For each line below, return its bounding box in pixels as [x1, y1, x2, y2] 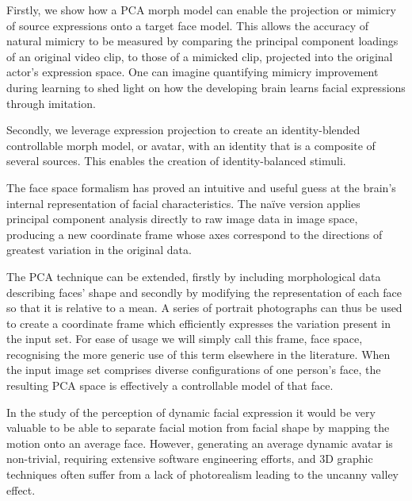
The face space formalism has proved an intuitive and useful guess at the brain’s [6, 179, 396, 195]
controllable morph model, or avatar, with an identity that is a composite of [6, 137, 376, 153]
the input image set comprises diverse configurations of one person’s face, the [6, 361, 381, 378]
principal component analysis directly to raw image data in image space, [6, 210, 358, 227]
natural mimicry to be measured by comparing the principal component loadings [6, 33, 399, 49]
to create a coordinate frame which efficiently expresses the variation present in [6, 314, 391, 331]
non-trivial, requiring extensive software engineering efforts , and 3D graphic [6, 450, 373, 467]
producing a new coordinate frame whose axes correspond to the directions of [6, 225, 383, 242]
